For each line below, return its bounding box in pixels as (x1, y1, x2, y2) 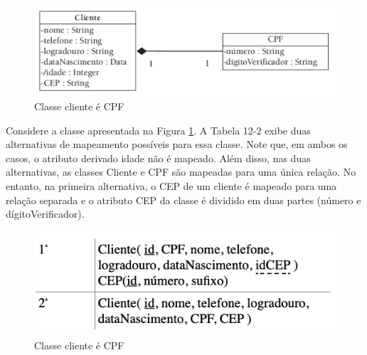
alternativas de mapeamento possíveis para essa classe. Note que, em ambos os (6, 137, 348, 152)
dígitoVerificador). (6, 206, 85, 221)
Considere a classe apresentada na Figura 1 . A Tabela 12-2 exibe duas (6, 122, 311, 137)
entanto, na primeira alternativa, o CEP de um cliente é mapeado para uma (6, 179, 337, 193)
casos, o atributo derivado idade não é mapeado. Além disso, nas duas (6, 150, 311, 165)
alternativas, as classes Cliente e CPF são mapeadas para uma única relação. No (6, 164, 356, 179)
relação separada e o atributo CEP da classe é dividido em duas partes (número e (6, 192, 361, 207)
